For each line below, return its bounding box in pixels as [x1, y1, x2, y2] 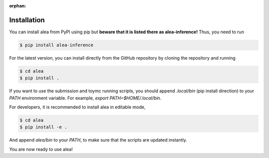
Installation [9, 15, 45, 24]
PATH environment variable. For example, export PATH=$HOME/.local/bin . [9, 95, 161, 101]
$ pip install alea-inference [19, 42, 94, 48]
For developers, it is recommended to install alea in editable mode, [9, 104, 146, 110]
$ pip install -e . [19, 124, 67, 130]
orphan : [9, 3, 26, 8]
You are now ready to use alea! [9, 146, 73, 152]
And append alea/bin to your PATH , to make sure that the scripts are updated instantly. [9, 137, 187, 143]
